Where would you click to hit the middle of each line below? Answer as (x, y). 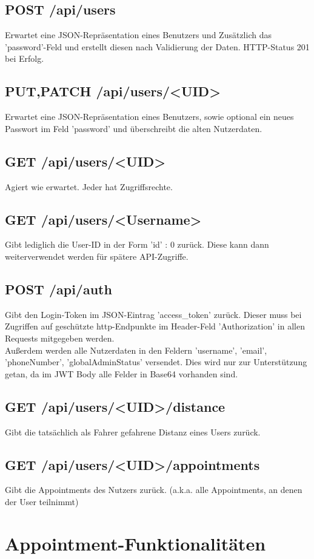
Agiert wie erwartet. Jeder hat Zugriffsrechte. (89, 186)
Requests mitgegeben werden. (60, 338)
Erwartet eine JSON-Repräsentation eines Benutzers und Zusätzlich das (138, 35)
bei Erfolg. (25, 58)
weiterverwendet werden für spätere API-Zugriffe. (97, 256)
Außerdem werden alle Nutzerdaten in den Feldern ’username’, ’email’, (136, 350)
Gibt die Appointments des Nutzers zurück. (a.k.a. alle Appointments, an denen (154, 490)
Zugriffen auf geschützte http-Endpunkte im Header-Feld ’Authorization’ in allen (155, 326)
